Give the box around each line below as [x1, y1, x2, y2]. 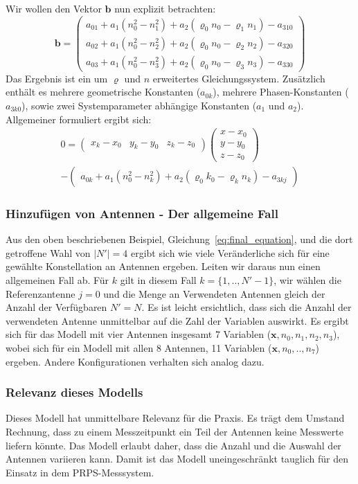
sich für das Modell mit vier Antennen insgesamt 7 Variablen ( [6, 327, 271, 341]
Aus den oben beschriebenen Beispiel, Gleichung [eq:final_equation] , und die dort [6, 232, 353, 247]
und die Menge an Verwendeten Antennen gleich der [103, 286, 325, 301]
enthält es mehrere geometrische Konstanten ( [6, 84, 201, 99]
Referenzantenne [6, 286, 75, 301]
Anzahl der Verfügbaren [6, 300, 107, 314]
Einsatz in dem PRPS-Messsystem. [6, 465, 154, 479]
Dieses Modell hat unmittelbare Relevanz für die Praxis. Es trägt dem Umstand [6, 411, 345, 425]
